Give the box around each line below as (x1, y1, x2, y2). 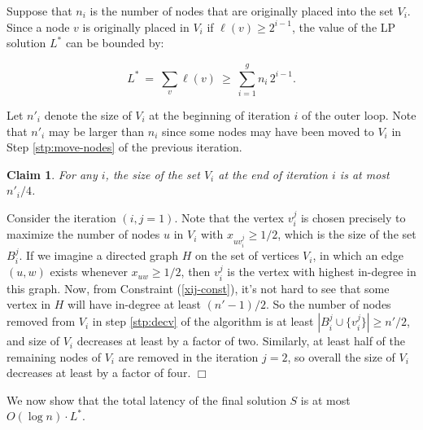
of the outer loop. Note (302, 106, 416, 123)
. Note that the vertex (174, 208, 284, 226)
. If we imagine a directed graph (19, 247, 179, 264)
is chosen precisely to (300, 208, 406, 226)
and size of (7, 332, 60, 349)
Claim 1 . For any (7, 165, 98, 182)
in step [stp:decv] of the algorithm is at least (92, 313, 314, 330)
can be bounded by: (65, 34, 164, 51)
